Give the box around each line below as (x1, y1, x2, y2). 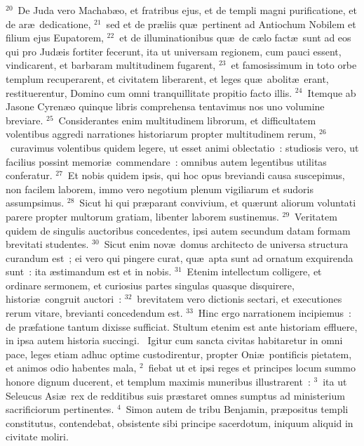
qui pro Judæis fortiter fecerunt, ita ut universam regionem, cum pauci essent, (6, 44, 342, 58)
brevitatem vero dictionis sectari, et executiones (137, 291, 342, 306)
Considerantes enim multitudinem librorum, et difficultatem (58, 112, 316, 127)
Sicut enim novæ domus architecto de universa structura (104, 237, 349, 251)
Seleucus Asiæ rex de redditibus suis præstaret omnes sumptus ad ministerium (6, 388, 345, 402)
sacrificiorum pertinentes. (6, 402, 114, 417)
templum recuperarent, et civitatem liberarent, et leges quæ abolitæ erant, (6, 71, 329, 86)
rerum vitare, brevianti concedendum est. (6, 306, 183, 320)
